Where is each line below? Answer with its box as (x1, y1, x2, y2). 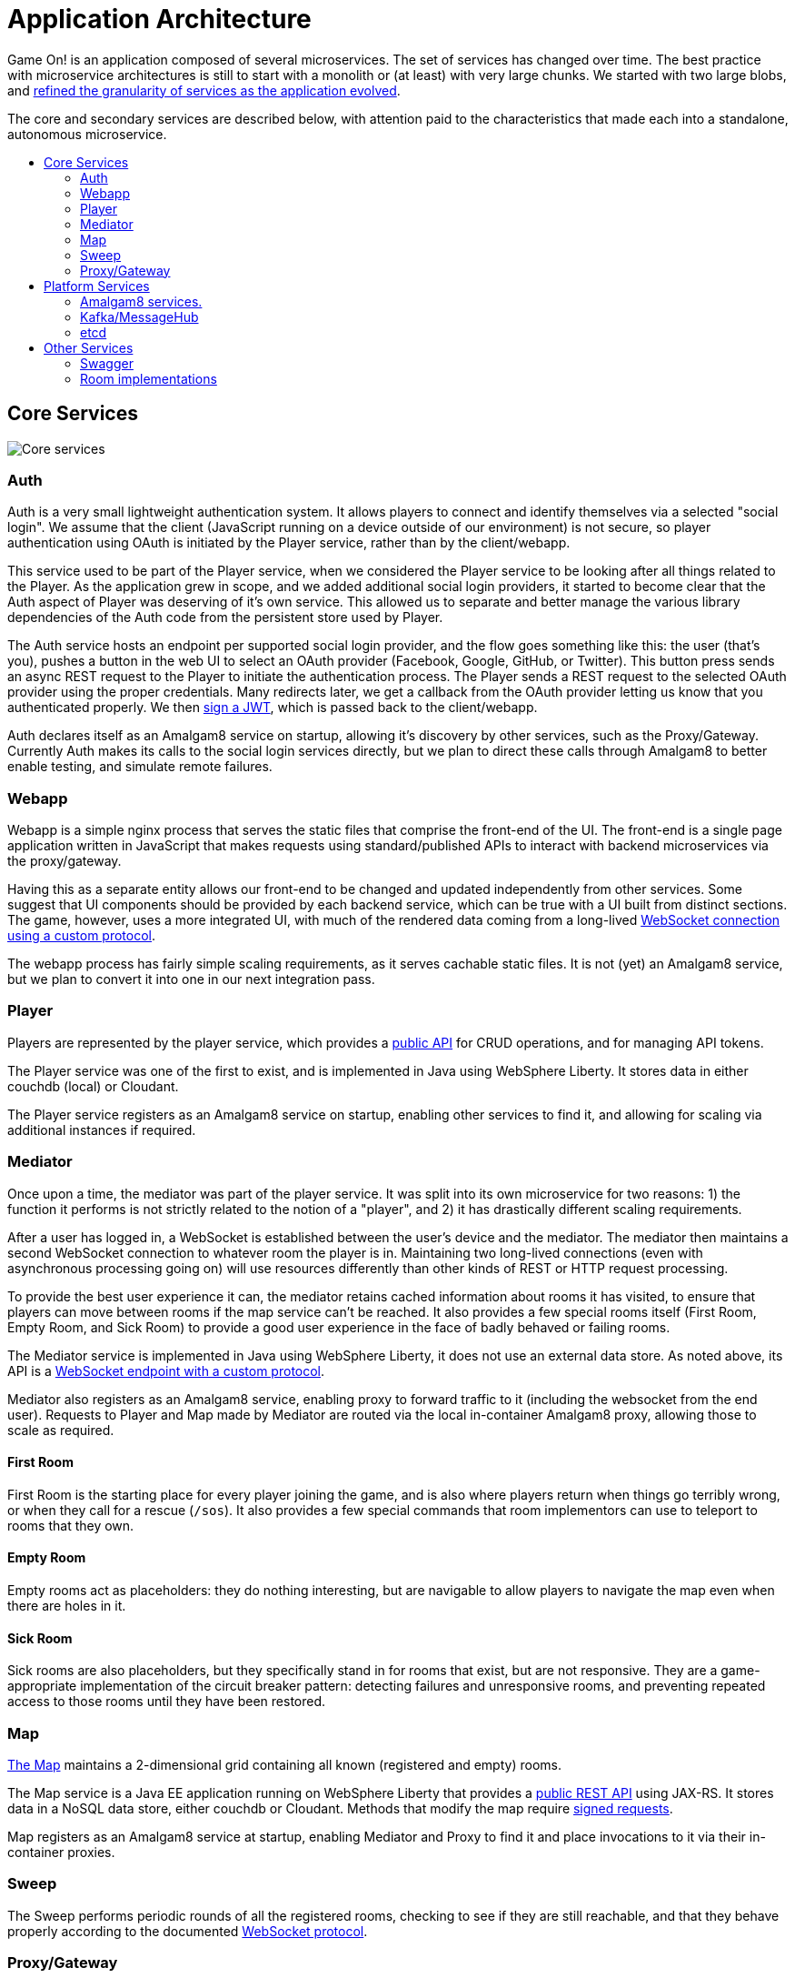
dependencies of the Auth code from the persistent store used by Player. (7, 609, 443, 626)
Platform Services (44, 277, 150, 294)
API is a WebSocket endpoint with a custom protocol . (7, 1362, 325, 1379)
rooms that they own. (7, 1517, 134, 1533)
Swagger (80, 355, 134, 371)
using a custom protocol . (7, 928, 156, 944)
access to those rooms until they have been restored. (7, 1693, 326, 1710)
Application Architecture (7, 4, 312, 35)
